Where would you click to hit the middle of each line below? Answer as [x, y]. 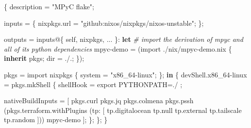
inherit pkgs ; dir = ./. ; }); [44, 58]
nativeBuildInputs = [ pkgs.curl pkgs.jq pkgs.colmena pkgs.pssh [99, 101]
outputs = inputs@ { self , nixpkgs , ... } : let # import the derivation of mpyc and [124, 39]
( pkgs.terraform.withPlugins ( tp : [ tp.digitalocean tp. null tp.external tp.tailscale [123, 110]
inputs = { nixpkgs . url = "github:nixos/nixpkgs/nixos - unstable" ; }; [104, 23]
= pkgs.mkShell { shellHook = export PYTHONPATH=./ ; [93, 84]
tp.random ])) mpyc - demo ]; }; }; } [56, 119]
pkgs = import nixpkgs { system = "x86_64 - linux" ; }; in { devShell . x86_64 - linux [125, 74]
